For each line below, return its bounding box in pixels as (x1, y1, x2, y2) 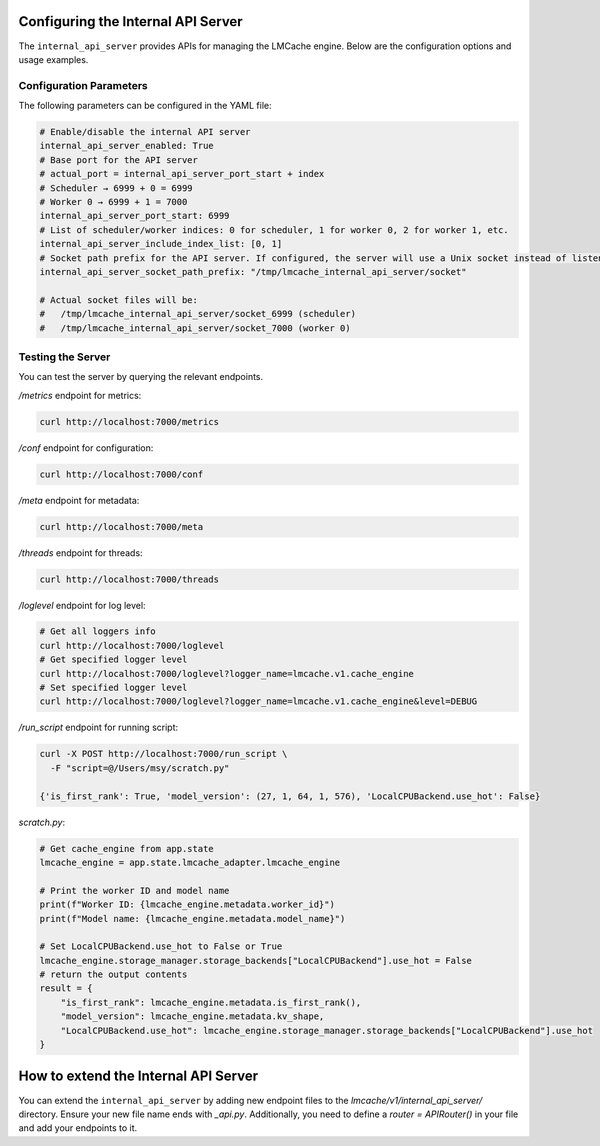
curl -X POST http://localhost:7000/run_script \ (39, 748, 288, 760)
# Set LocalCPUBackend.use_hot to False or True (39, 941, 283, 952)
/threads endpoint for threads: (18, 546, 144, 559)
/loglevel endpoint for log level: (18, 599, 146, 611)
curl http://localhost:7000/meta (39, 521, 204, 532)
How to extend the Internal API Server (18, 1068, 259, 1085)
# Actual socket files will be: (39, 294, 199, 305)
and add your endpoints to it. (18, 1122, 138, 1134)
